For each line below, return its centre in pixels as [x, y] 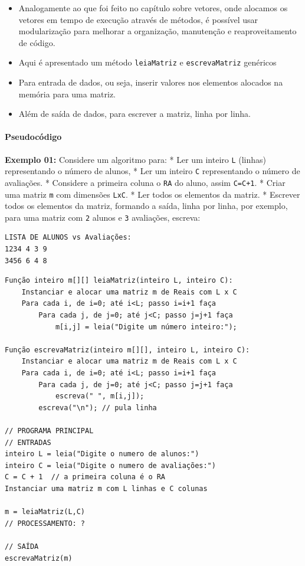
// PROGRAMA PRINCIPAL [49, 431]
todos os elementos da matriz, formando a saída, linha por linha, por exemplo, [146, 206]
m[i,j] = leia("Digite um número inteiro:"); [146, 327]
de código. [37, 42]
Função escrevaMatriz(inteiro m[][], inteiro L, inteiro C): [127, 350]
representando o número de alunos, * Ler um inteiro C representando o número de [152, 171]
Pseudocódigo [33, 137]
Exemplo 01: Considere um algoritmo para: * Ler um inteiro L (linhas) [136, 159]
